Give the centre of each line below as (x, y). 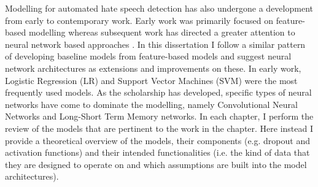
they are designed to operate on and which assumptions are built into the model (156, 164)
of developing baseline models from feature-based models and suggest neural (148, 56)
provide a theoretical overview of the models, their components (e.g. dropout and (157, 140)
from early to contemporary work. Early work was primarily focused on (139, 20)
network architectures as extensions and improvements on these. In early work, (153, 68)
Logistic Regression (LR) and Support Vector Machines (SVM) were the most (151, 80)
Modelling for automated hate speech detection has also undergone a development (159, 8)
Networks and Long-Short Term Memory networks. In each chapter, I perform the (159, 116)
